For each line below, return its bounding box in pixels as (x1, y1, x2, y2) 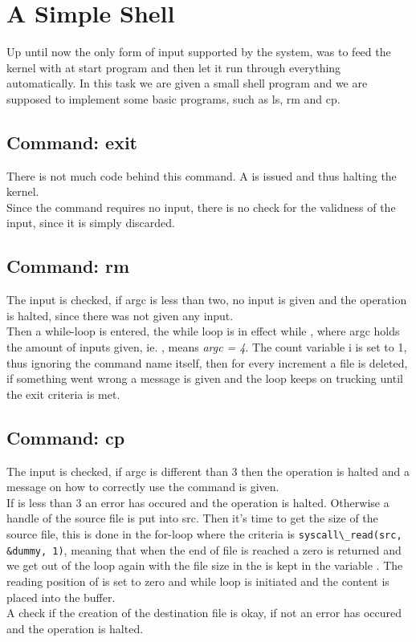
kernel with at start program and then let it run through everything (6, 59, 341, 75)
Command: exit (6, 129, 137, 154)
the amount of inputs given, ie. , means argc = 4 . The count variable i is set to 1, (6, 339, 407, 356)
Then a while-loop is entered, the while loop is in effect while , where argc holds (6, 323, 400, 339)
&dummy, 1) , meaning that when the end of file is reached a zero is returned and (6, 541, 402, 558)
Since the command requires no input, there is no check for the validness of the (6, 198, 396, 215)
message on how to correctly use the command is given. (6, 478, 279, 495)
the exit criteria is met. (6, 385, 120, 402)
